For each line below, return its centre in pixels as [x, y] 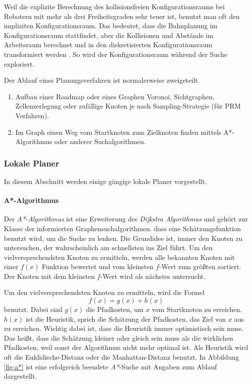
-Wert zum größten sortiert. [200, 266]
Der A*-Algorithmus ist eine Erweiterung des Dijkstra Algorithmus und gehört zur [126, 219]
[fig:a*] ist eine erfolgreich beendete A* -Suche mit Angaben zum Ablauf [110, 366]
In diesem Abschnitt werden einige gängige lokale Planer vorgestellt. [105, 181]
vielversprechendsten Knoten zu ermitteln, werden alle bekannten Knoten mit [119, 257]
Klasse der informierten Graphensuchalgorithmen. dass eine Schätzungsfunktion [123, 228]
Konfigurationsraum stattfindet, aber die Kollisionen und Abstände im [109, 35]
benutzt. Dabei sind [33, 309]
